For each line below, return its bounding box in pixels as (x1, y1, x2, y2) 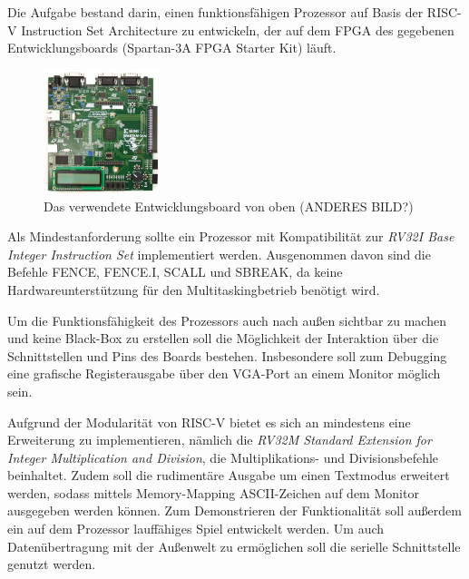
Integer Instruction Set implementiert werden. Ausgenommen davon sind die (7, 244, 431, 263)
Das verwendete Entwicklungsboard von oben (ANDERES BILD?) (44, 196, 414, 215)
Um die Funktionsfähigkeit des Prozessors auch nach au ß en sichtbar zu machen (7, 310, 446, 329)
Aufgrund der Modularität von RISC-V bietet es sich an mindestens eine (7, 412, 411, 431)
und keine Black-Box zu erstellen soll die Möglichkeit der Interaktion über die (7, 329, 439, 348)
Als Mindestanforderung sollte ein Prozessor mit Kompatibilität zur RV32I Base (7, 227, 454, 246)
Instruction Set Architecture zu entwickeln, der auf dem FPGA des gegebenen (21, 20, 454, 39)
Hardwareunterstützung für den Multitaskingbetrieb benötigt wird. (7, 280, 380, 299)
